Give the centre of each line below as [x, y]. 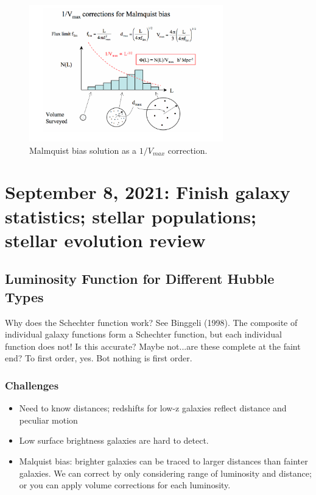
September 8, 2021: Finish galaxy [148, 192]
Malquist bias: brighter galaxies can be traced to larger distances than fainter [163, 461]
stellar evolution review [105, 240]
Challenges [32, 385]
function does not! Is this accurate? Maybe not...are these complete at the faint [153, 346]
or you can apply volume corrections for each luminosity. [125, 485]
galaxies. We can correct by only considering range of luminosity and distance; [165, 473]
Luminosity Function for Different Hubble [140, 279]
